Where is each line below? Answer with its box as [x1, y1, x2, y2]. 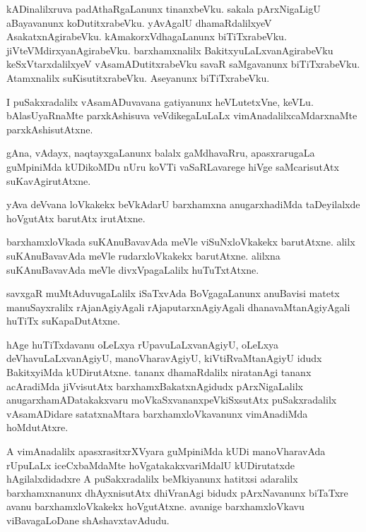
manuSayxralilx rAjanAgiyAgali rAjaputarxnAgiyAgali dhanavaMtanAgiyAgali [6, 299, 350, 314]
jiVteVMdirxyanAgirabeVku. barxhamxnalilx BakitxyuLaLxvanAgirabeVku [6, 42, 333, 57]
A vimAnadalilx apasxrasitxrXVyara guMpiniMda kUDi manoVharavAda [6, 444, 326, 459]
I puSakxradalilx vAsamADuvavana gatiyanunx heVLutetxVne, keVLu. [6, 94, 314, 109]
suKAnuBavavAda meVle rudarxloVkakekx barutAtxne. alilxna [6, 248, 281, 262]
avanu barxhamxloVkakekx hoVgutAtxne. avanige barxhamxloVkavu [6, 499, 305, 514]
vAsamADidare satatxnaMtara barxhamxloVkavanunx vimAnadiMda [6, 406, 308, 421]
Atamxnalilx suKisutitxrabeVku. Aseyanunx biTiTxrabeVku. [6, 70, 270, 85]
